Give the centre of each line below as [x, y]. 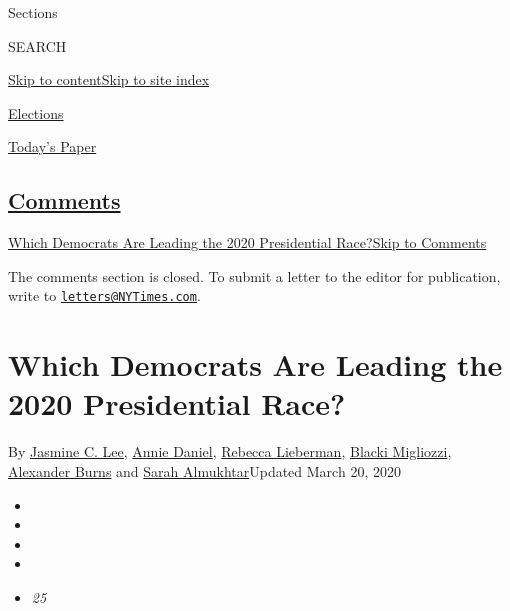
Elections [36, 112]
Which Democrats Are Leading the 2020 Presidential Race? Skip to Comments [247, 242]
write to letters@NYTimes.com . [104, 295]
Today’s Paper [52, 146]
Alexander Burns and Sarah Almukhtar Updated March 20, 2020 [204, 470]
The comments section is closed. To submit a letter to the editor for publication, [254, 275]
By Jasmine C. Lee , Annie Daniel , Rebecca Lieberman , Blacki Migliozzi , [230, 451]
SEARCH [37, 45]
